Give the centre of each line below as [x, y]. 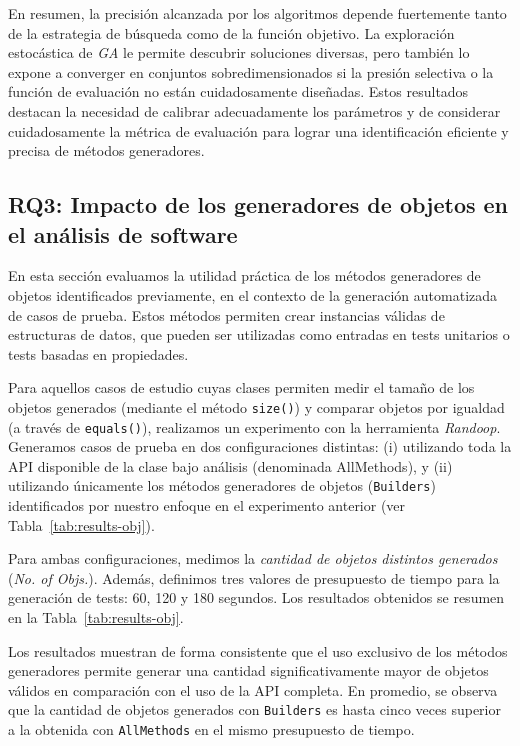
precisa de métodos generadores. [106, 150]
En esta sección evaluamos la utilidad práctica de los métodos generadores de [244, 275]
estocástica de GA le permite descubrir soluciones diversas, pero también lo [239, 52]
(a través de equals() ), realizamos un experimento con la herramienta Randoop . [254, 426]
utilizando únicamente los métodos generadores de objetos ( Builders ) [222, 485]
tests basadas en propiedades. [98, 353]
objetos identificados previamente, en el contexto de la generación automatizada [253, 294]
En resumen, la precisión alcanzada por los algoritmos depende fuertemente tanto [257, 13]
